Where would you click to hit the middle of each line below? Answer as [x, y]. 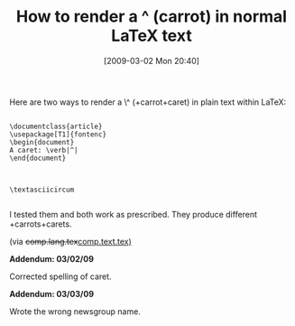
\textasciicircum [42, 190]
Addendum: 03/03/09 [52, 293]
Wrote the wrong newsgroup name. [75, 311]
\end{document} [38, 158]
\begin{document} [42, 142]
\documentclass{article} [56, 126]
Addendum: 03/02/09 [52, 258]
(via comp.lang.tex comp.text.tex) [71, 241]
